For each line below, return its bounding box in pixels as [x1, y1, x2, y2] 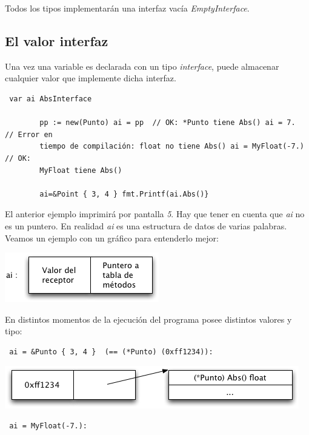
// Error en [5, 130, 53, 139]
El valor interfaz [5, 31, 108, 50]
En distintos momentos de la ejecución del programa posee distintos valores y [5, 312, 292, 325]
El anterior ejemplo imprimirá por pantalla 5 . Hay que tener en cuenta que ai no [5, 207, 305, 220]
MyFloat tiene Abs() [39, 166, 122, 175]
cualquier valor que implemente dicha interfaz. [5, 72, 176, 84]
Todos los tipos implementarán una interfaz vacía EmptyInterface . [5, 2, 250, 14]
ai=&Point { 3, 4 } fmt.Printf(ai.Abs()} [39, 189, 209, 198]
